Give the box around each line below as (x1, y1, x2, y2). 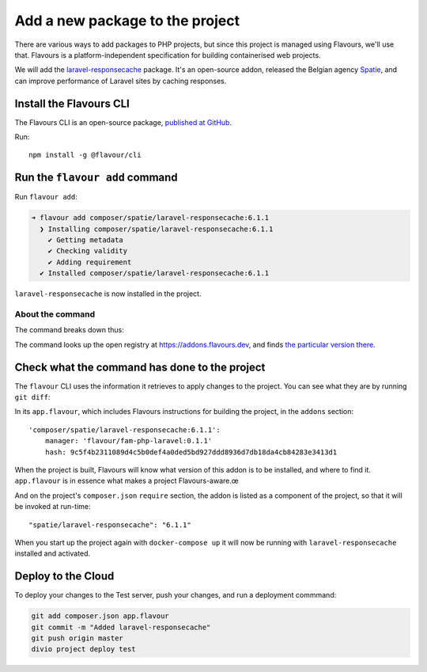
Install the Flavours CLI (14, 97, 130, 110)
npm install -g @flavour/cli (28, 150, 142, 160)
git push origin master (31, 634, 124, 643)
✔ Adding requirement (47, 257, 132, 267)
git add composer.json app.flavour (31, 612, 169, 621)
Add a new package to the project (14, 12, 240, 29)
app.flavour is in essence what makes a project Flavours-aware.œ (14, 476, 239, 486)
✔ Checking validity (47, 246, 128, 256)
